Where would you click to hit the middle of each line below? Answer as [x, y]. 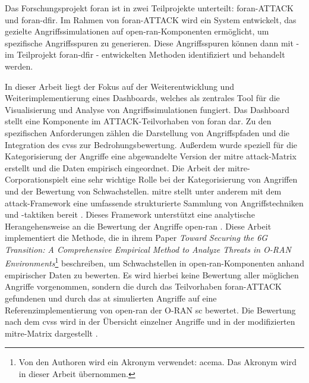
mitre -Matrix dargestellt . [51, 333]
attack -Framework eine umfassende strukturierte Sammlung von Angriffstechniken [154, 203]
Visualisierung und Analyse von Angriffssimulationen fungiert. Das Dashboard [147, 109]
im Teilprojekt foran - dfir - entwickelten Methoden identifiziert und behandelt [145, 54]
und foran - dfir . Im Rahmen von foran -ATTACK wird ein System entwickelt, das [151, 19]
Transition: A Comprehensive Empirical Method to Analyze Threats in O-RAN [148, 249]
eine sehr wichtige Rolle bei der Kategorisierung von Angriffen [184, 179]
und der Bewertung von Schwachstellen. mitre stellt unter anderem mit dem [143, 191]
